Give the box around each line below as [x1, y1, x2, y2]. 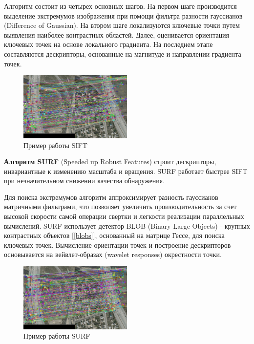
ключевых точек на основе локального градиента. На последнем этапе [4, 39, 213, 49]
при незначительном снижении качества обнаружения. [4, 175, 165, 186]
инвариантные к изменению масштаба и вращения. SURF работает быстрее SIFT [4, 166, 248, 176]
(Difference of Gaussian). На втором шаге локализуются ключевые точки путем [4, 20, 240, 30]
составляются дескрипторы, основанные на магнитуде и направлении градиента [4, 48, 241, 59]
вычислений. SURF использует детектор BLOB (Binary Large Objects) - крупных [4, 220, 250, 231]
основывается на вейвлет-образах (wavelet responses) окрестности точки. [4, 249, 222, 259]
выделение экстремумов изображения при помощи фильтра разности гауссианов [4, 10, 243, 21]
